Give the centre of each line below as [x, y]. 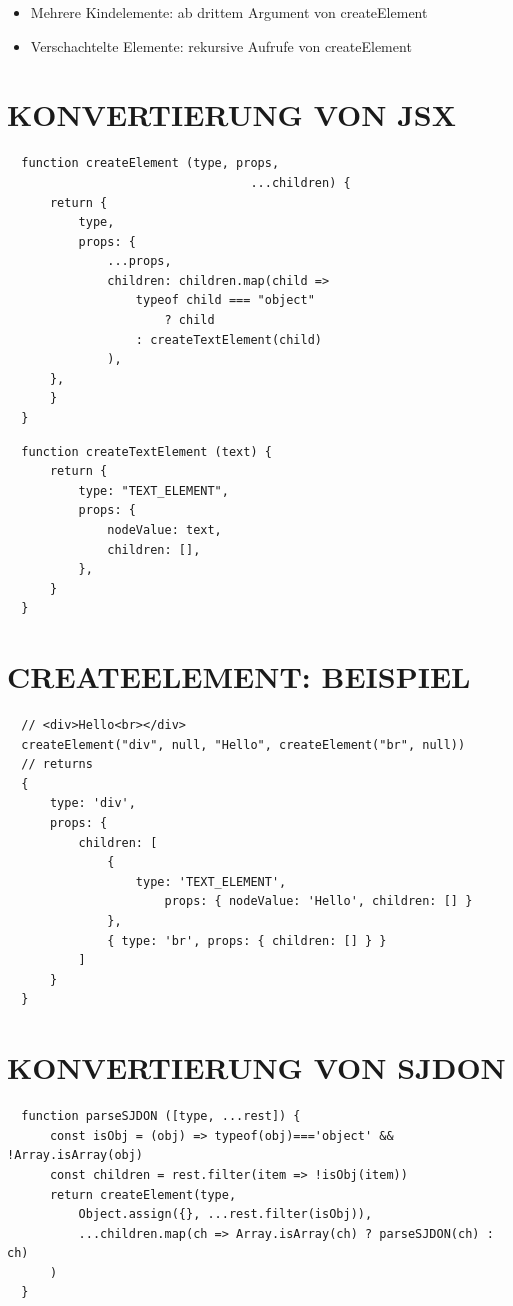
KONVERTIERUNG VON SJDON [256, 1067]
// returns [57, 764]
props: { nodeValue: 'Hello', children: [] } [318, 901]
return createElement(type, [143, 1194]
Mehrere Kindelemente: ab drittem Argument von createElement [229, 12]
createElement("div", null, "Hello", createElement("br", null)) [243, 744]
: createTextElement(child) [228, 339]
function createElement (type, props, [150, 163]
